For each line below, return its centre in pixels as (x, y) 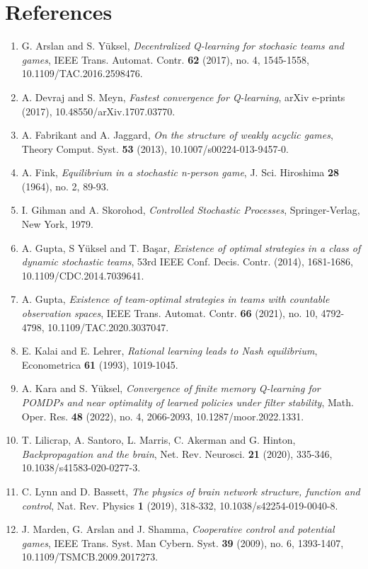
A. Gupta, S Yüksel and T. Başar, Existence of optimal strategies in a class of (191, 247)
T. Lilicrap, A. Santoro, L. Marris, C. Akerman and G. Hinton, (159, 440)
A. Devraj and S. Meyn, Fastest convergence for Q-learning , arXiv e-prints (183, 97)
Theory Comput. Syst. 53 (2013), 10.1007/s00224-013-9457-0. (155, 148)
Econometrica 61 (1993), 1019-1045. (100, 364)
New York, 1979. (57, 224)
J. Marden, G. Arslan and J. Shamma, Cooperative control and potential (178, 529)
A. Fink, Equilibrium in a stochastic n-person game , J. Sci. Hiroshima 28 (180, 172)
